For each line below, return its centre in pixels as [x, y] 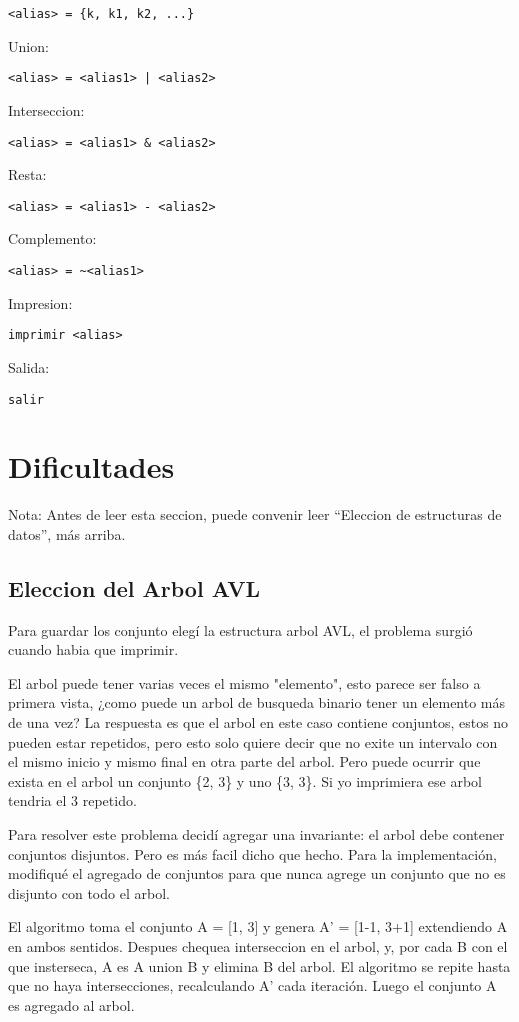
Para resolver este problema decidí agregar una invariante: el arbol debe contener [256, 834]
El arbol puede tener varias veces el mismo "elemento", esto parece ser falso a [244, 682]
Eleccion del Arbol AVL [134, 587]
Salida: [29, 366]
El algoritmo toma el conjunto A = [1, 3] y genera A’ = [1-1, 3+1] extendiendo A [258, 926]
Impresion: [40, 302]
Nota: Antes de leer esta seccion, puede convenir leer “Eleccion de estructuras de [255, 514]
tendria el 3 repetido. [72, 800]
